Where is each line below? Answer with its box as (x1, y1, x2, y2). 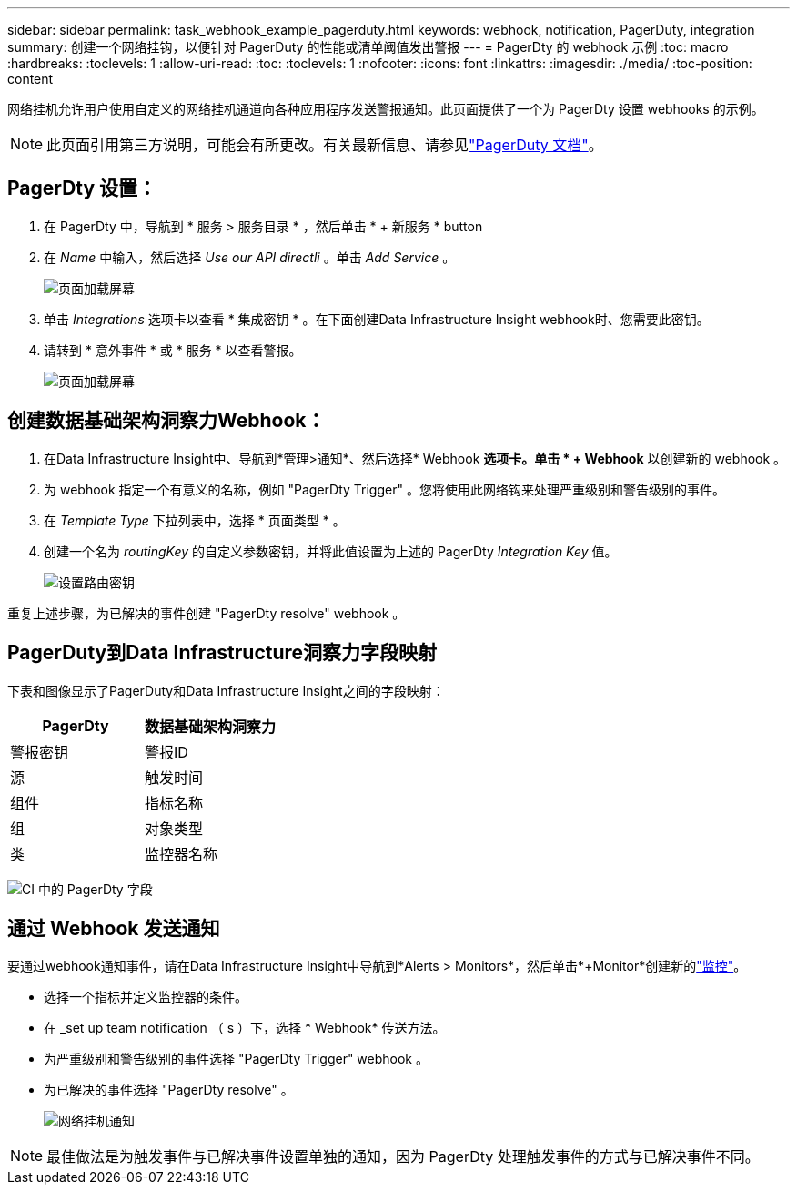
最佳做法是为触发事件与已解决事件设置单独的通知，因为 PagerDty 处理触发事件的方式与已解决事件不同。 (46, 1147, 760, 1167)
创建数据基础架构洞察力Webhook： (7, 409, 326, 433)
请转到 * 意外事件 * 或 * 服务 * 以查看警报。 (44, 341, 302, 358)
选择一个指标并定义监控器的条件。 (44, 989, 247, 1005)
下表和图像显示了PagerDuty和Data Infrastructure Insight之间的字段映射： (7, 682, 445, 698)
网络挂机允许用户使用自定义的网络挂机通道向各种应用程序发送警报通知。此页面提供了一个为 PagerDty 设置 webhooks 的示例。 (7, 101, 764, 117)
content (7, 71, 54, 87)
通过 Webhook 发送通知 (7, 916, 220, 940)
